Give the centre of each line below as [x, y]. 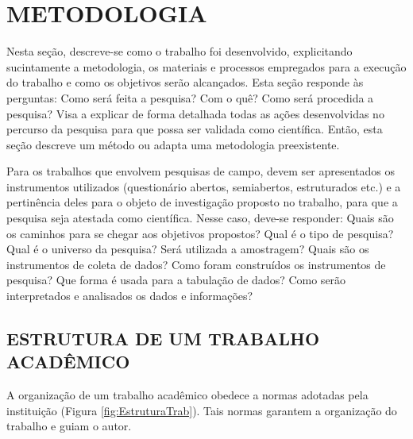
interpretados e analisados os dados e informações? [130, 296]
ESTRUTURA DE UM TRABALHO [163, 339]
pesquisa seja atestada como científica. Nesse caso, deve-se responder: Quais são [200, 218]
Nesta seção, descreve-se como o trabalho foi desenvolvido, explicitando [179, 51]
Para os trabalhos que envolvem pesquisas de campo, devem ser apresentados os [201, 171]
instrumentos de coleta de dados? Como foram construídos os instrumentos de [196, 264]
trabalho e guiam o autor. [69, 426]
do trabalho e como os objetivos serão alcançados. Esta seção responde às [185, 82]
